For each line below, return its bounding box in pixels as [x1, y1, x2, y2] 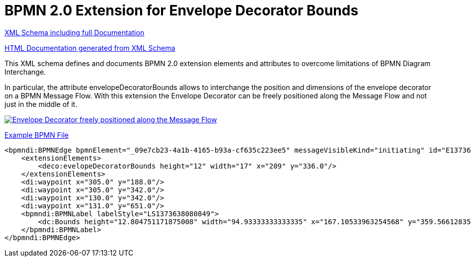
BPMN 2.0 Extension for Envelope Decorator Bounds [4, 2, 358, 19]
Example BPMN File [4, 130, 69, 139]
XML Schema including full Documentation [4, 28, 145, 37]
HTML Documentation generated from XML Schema [4, 43, 175, 52]
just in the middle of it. [4, 99, 77, 108]
